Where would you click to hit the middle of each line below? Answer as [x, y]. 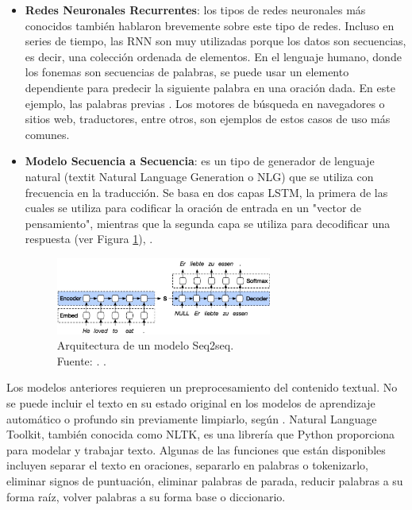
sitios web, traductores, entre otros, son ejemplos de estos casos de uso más [208, 119]
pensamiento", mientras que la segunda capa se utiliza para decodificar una [208, 223]
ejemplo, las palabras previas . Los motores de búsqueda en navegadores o [205, 103]
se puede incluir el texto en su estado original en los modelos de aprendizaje [191, 402]
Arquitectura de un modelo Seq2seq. [145, 345]
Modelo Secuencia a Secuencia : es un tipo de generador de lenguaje [200, 161]
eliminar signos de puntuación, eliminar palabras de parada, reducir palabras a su [205, 480]
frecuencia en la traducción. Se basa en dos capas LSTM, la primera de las [206, 192]
